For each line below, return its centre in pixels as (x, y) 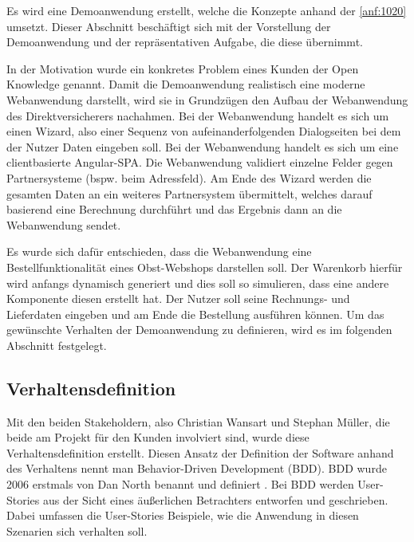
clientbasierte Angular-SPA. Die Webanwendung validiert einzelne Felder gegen (200, 162)
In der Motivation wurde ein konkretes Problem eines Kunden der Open (183, 68)
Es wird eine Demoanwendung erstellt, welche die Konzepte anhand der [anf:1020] (207, 10)
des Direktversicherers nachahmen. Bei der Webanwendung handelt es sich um (198, 115)
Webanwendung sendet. (64, 224)
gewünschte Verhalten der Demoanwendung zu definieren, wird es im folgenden (199, 330)
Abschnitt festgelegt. (57, 345)
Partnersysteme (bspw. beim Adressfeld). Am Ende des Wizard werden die (189, 177)
